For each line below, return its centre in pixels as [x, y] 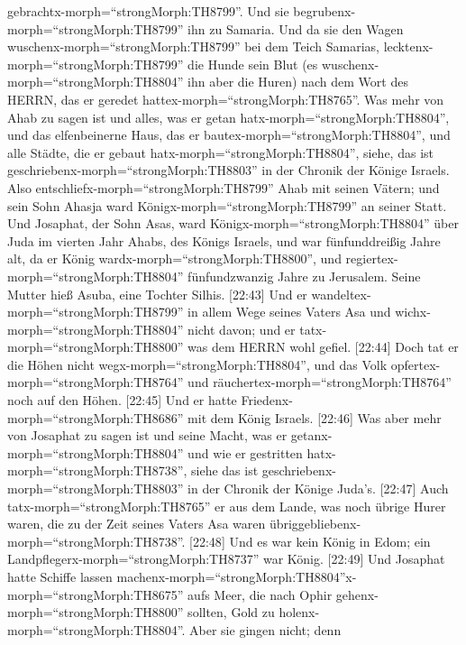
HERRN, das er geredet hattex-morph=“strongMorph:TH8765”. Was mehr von [226, 99]
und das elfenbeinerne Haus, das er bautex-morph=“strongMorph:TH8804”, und [229, 135]
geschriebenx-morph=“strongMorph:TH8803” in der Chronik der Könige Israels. [228, 170]
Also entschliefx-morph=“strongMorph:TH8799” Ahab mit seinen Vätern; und [224, 187]
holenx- [299, 612]
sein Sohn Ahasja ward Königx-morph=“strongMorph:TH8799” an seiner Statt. [227, 205]
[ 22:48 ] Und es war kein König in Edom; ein [310, 541]
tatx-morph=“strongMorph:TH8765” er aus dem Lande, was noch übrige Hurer [227, 506]
